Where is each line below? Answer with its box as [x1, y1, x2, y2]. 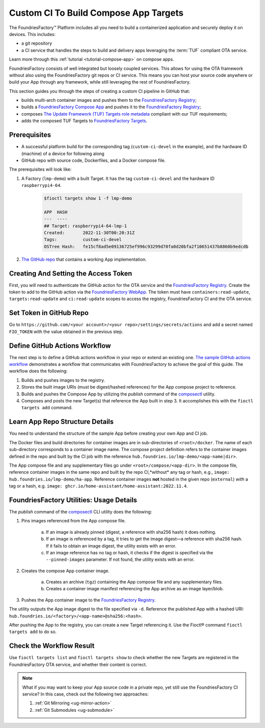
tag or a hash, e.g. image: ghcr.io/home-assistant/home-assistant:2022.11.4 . [9, 483, 188, 489]
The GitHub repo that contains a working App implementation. [21, 256, 147, 262]
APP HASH [44, 209, 68, 215]
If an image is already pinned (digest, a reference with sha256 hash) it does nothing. [46, 529, 216, 535]
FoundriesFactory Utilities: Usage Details [9, 496, 137, 504]
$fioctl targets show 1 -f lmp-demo [44, 196, 132, 201]
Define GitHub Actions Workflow [9, 341, 111, 350]
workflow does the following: [9, 368, 68, 374]
